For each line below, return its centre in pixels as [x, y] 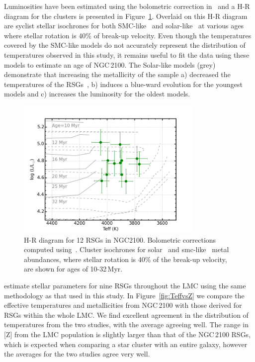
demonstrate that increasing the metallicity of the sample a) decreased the [117, 74]
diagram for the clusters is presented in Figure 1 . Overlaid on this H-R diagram [126, 16]
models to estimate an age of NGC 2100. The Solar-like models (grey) [110, 64]
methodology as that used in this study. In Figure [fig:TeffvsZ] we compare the [124, 295]
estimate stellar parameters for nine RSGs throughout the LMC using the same [125, 286]
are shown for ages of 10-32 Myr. [73, 269]
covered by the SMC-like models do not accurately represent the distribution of [125, 45]
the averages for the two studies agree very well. [77, 354]
